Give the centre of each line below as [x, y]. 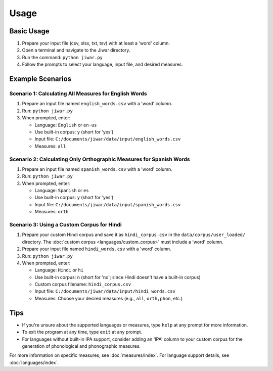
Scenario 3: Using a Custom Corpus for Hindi [65, 224]
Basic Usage [29, 31]
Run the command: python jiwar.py [62, 57]
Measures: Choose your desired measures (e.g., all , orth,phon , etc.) [109, 298]
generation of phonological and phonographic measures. [81, 346]
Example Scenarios [40, 79]
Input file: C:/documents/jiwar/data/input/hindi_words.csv [105, 291]
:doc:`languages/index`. [34, 362]
